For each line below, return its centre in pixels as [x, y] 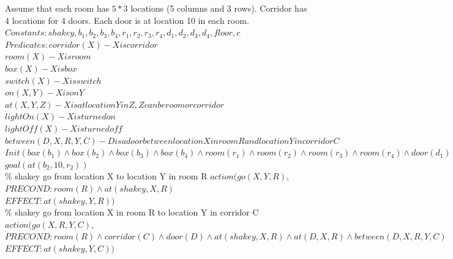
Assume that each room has [57, 8]
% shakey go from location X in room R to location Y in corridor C [132, 212]
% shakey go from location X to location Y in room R [106, 176]
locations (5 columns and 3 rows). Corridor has [219, 8]
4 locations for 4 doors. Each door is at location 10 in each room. [127, 20]
